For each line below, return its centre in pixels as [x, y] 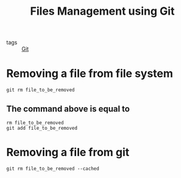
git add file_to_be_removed [42, 128]
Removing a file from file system [90, 74]
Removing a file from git [68, 153]
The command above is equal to [68, 109]
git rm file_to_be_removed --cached [53, 169]
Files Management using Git [102, 11]
